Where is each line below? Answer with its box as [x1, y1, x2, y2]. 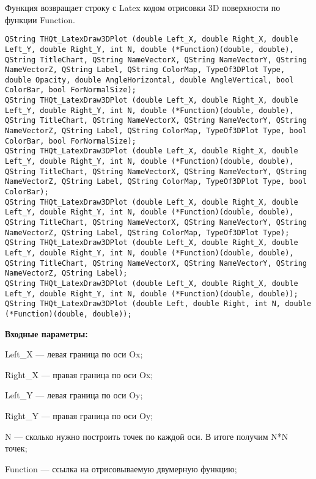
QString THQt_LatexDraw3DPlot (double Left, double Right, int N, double [5, 299, 312, 309]
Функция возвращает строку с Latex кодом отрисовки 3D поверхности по [5, 1, 281, 13]
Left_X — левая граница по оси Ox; [5, 348, 143, 360]
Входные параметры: [5, 327, 88, 340]
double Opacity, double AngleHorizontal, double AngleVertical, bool [5, 75, 294, 84]
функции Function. [5, 13, 75, 26]
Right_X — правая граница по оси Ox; [5, 368, 153, 381]
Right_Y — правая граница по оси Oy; [5, 409, 153, 422]
